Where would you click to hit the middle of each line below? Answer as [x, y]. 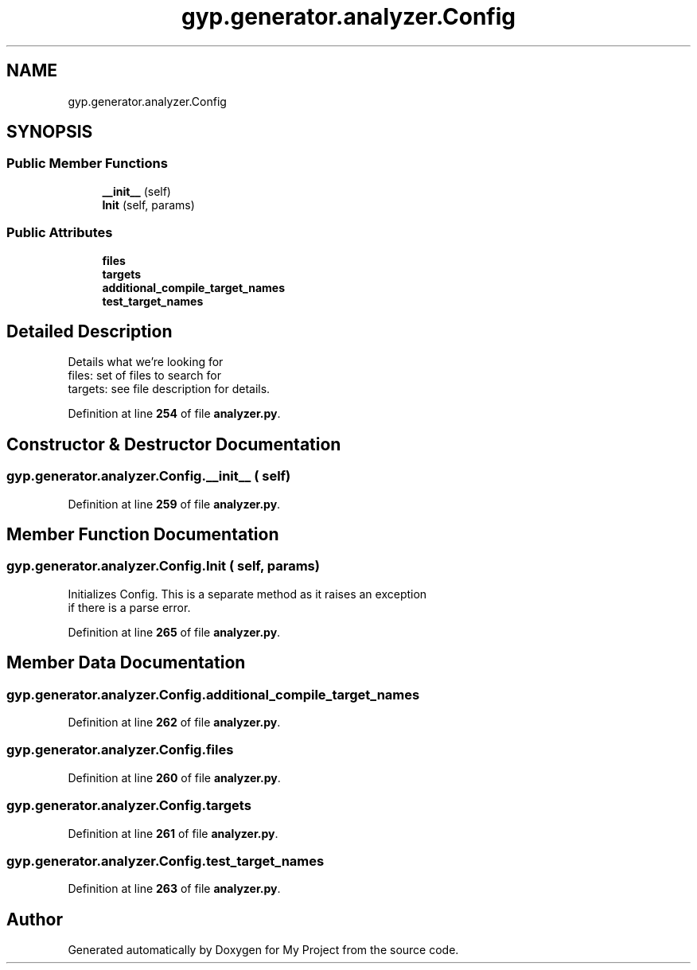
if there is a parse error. [129, 607]
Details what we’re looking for [146, 362]
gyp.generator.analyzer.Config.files [120, 750]
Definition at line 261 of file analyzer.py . [173, 833]
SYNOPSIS [50, 132]
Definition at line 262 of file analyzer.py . [174, 723]
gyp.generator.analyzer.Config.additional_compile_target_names [213, 694]
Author [35, 919]
